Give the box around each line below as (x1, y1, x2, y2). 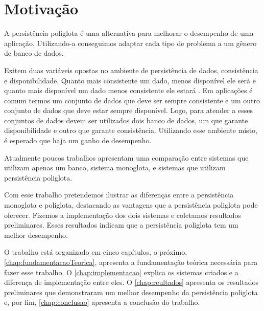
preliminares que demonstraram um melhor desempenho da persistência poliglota (4, 286, 258, 297)
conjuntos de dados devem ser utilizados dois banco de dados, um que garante (4, 115, 248, 125)
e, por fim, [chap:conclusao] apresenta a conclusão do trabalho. (4, 297, 200, 307)
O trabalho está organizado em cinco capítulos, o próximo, (4, 247, 187, 257)
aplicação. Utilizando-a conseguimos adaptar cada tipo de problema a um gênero (4, 37, 257, 48)
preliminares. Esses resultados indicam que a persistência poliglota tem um (4, 219, 238, 230)
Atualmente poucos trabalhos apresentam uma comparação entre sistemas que (4, 152, 249, 163)
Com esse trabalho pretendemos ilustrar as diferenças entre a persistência (4, 189, 234, 200)
